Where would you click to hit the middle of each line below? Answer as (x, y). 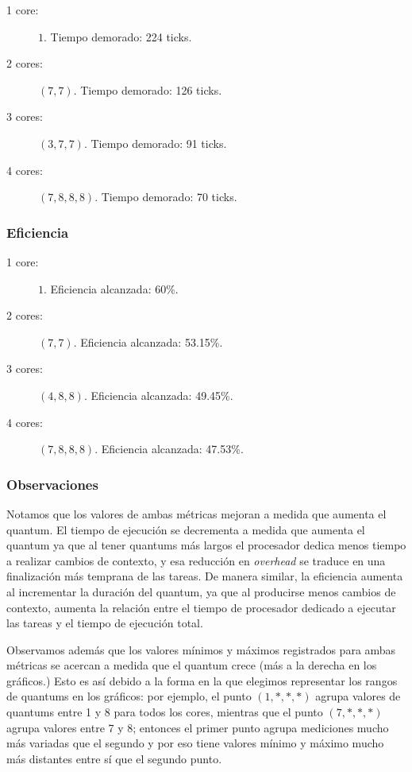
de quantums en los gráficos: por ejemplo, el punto (129, 696)
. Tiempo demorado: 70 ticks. (166, 197)
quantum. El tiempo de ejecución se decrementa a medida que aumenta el (186, 529)
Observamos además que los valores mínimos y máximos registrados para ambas (201, 649)
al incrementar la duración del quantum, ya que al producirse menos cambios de (201, 591)
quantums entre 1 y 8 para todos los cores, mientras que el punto (165, 712)
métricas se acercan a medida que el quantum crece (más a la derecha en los (192, 665)
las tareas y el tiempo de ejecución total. (105, 623)
